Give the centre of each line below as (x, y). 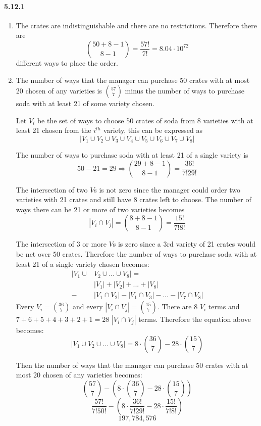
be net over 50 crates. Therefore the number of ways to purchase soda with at (136, 253)
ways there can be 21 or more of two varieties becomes (100, 209)
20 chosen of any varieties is (59, 91)
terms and (224, 306)
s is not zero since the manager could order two (167, 189)
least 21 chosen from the (54, 130)
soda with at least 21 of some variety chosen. (85, 103)
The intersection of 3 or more (61, 244)
